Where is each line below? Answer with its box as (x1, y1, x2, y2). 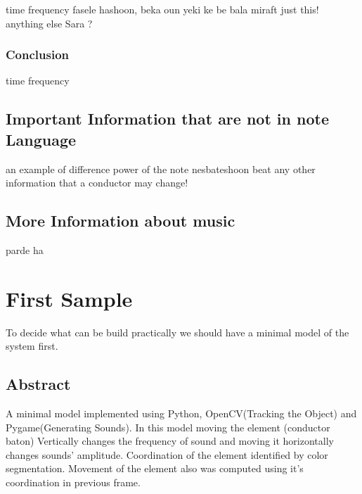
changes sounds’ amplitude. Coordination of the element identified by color (6, 447, 328, 462)
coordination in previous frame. (6, 475, 141, 490)
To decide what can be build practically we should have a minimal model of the (6, 324, 349, 339)
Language (6, 128, 77, 150)
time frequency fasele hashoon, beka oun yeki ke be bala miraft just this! (6, 2, 319, 16)
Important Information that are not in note (6, 108, 329, 129)
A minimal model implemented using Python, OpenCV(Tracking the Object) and (6, 406, 357, 421)
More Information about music (6, 210, 235, 232)
